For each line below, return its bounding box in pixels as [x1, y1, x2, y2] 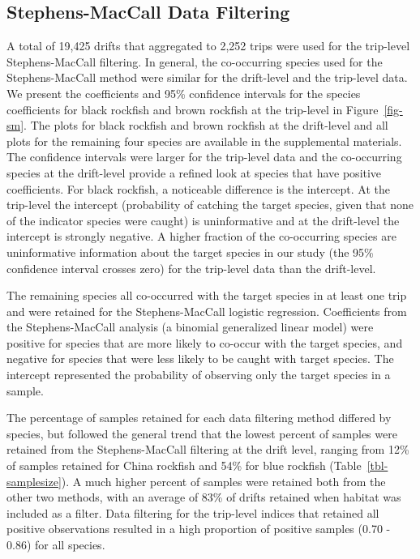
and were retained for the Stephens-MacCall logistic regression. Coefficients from [6, 302, 407, 319]
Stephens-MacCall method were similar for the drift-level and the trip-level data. [6, 69, 408, 86]
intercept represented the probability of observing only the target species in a [6, 366, 391, 383]
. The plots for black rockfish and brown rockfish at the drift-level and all [24, 117, 388, 134]
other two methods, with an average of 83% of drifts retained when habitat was [6, 489, 401, 506]
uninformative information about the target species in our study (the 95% [6, 243, 374, 260]
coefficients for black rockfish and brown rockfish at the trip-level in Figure [6, 100, 379, 117]
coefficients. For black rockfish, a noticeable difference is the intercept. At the [6, 180, 391, 197]
